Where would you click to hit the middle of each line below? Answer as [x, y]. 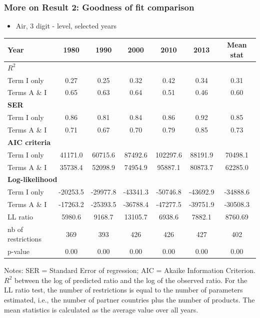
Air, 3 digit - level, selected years [66, 26]
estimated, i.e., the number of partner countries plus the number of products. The [129, 300]
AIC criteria [29, 142]
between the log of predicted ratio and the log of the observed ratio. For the [131, 280]
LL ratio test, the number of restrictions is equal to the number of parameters [123, 290]
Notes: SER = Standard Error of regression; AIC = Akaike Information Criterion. [130, 270]
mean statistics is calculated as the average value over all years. [101, 309]
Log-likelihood [32, 179]
